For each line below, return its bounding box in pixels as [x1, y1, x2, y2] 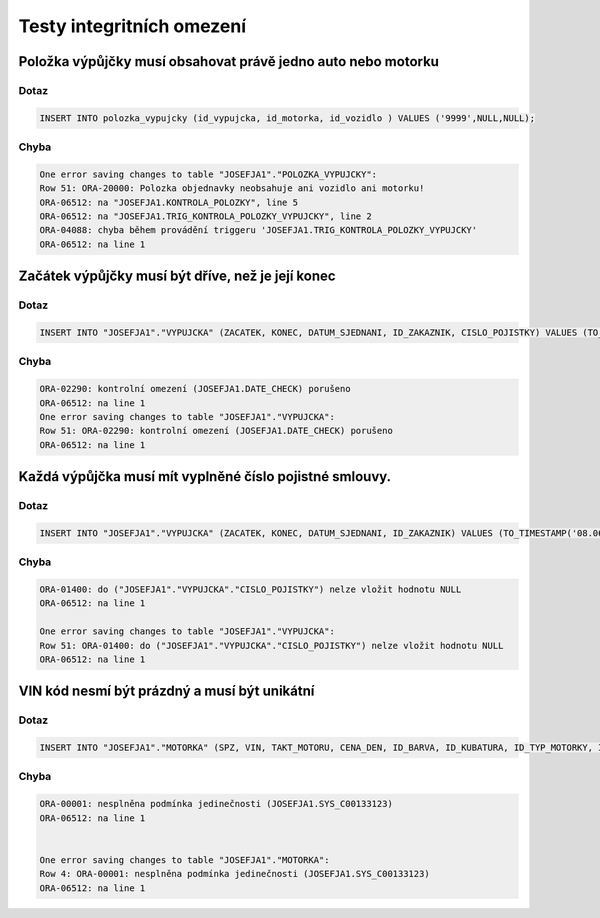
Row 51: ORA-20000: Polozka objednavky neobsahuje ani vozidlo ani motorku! [39, 183, 425, 194]
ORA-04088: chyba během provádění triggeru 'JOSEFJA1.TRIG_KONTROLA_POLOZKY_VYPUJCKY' [39, 225, 478, 236]
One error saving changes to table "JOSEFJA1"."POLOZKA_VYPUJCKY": [39, 168, 378, 180]
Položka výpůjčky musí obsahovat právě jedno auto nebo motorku [18, 53, 440, 70]
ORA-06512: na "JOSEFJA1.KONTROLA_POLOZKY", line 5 [39, 196, 299, 208]
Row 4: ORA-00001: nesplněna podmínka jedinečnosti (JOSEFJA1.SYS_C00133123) [39, 868, 430, 880]
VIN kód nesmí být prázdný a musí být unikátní [18, 683, 315, 700]
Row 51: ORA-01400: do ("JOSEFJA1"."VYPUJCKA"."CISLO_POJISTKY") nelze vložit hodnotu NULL [39, 640, 504, 651]
